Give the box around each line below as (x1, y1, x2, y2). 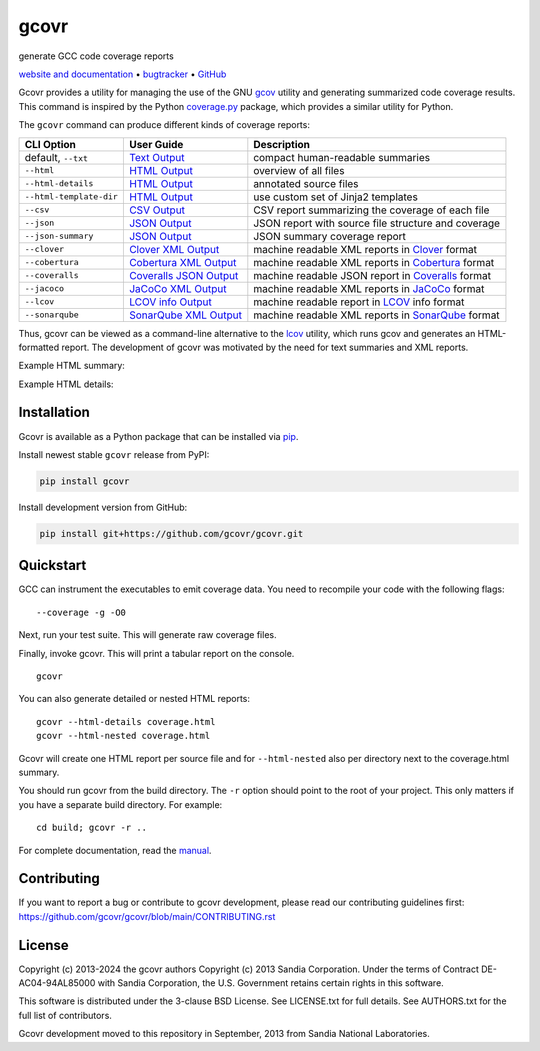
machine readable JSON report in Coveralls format (253, 268, 492, 282)
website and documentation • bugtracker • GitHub (18, 68, 227, 80)
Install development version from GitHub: (18, 501, 188, 513)
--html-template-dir (24, 191, 119, 202)
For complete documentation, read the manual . (18, 844, 212, 856)
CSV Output (128, 203, 185, 217)
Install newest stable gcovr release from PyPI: (18, 448, 210, 460)
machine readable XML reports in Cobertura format (253, 255, 495, 269)
